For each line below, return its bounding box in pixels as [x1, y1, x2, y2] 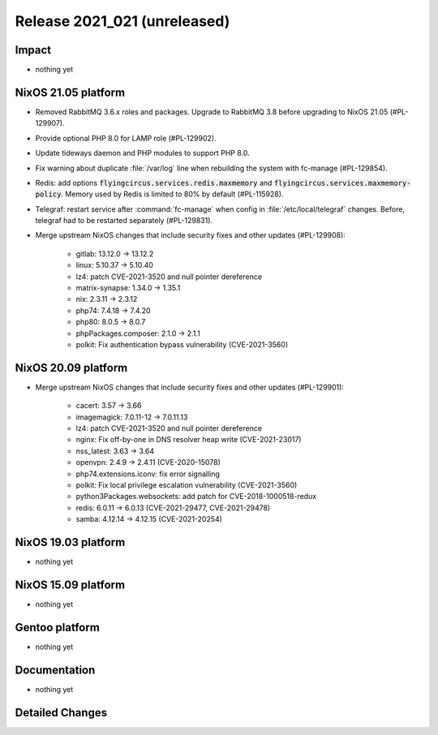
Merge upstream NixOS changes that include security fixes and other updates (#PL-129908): [35, 230, 346, 240]
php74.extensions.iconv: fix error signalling [75, 469, 221, 479]
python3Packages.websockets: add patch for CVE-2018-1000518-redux [75, 492, 317, 501]
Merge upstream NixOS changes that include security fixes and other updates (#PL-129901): [35, 382, 345, 392]
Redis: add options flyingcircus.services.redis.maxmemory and [35, 178, 273, 187]
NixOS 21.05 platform [15, 85, 126, 99]
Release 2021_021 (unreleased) [15, 12, 230, 30]
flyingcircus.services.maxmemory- [273, 178, 411, 187]
